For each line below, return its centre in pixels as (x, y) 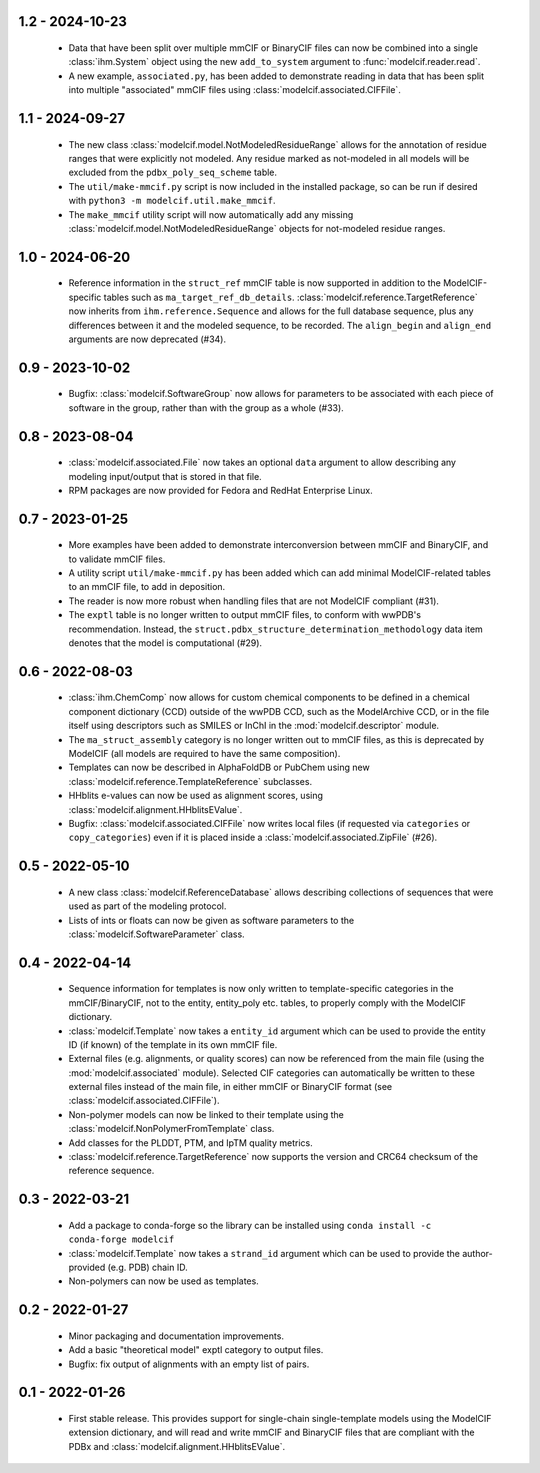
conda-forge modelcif (121, 1239)
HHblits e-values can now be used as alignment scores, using (196, 796)
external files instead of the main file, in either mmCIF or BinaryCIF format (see (230, 1087)
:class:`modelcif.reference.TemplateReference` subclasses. (190, 781)
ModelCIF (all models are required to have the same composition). (204, 753)
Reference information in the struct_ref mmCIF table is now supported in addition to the (255, 283)
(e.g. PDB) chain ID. (148, 1267)
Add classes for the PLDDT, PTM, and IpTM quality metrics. (191, 1142)
